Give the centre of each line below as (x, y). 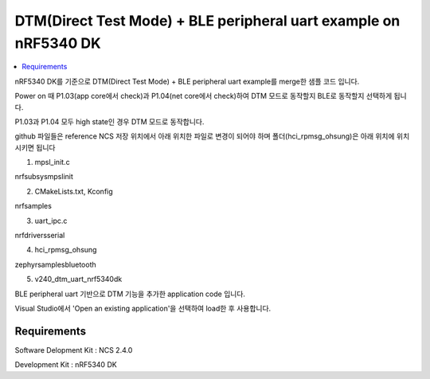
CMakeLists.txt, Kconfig (74, 191)
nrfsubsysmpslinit (44, 177)
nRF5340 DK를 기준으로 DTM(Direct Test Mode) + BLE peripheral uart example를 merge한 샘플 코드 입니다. (187, 81)
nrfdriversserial (40, 236)
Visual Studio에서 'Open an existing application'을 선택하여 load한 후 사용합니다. (143, 308)
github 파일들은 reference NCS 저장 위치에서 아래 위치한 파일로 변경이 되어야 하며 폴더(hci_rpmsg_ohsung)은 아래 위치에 (205, 136)
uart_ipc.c (51, 221)
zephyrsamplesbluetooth (55, 264)
